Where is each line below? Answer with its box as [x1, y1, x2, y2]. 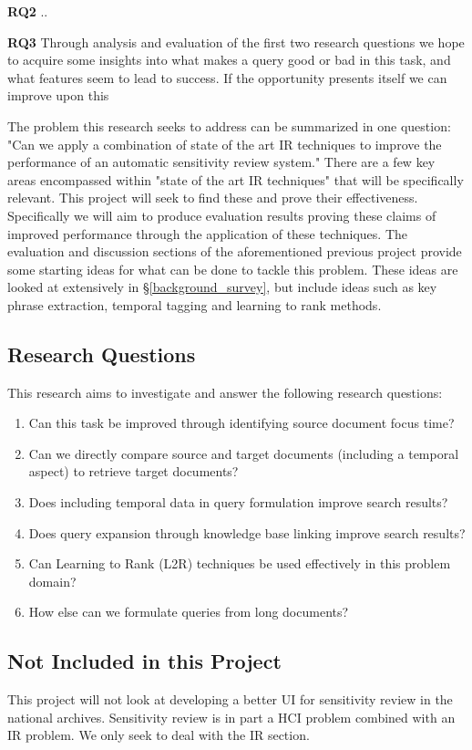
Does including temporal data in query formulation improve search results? [28, 493, 448, 512]
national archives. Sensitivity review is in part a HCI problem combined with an [7, 707, 456, 726]
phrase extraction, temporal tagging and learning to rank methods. [7, 295, 382, 314]
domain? [28, 571, 77, 590]
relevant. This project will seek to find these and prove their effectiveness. [7, 188, 418, 207]
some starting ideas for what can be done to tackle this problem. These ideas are [7, 259, 458, 278]
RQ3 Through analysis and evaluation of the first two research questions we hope [7, 32, 465, 51]
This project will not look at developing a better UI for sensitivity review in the [7, 690, 453, 709]
